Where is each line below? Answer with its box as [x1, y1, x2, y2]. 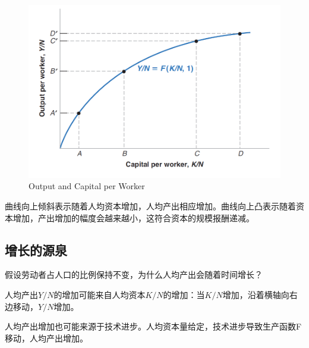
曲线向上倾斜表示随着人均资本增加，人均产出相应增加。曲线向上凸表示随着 [5, 200, 296, 212]
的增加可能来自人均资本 [53, 289, 146, 300]
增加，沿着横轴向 [222, 289, 289, 300]
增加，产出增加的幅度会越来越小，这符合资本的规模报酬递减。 [12, 211, 254, 224]
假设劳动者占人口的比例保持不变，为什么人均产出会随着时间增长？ [5, 268, 263, 281]
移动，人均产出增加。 [5, 331, 88, 344]
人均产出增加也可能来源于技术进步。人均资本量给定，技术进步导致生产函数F [5, 320, 302, 333]
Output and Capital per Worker [29, 180, 145, 192]
